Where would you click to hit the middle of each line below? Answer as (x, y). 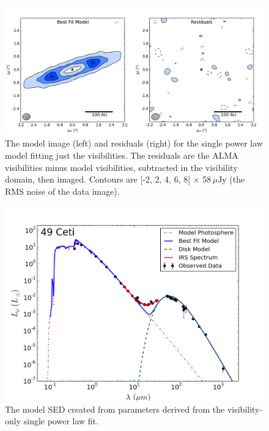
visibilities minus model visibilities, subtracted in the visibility (121, 167)
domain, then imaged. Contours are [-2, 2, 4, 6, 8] (98, 179)
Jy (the (231, 179)
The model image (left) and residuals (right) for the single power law (134, 143)
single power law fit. (61, 421)
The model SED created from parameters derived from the (115, 409)
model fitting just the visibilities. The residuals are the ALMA (122, 155)
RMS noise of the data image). (62, 191)
